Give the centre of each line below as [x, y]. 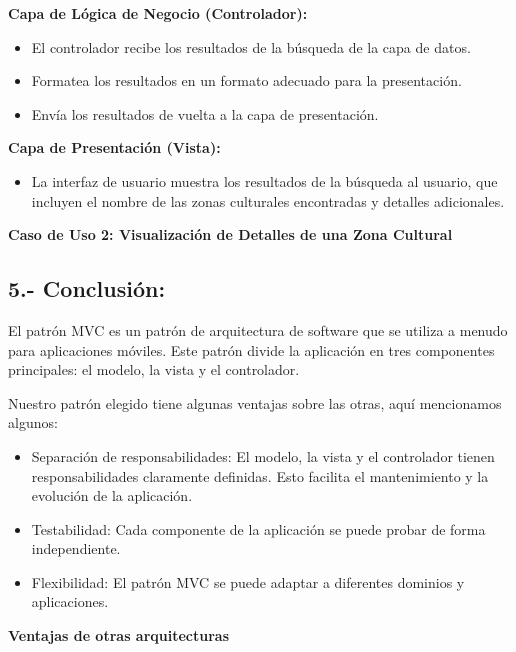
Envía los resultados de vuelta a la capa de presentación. [205, 113]
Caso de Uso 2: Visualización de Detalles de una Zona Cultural [230, 234]
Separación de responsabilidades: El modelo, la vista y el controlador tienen [263, 455]
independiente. [76, 548]
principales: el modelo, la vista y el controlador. [154, 369]
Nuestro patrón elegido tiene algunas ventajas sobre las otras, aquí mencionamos [255, 402]
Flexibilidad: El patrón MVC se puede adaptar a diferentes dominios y [248, 581]
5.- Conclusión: [87, 288]
